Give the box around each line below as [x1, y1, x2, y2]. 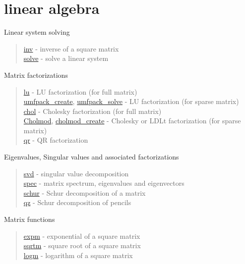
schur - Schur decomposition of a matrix [23, 187, 146, 198]
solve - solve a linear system [23, 53, 109, 63]
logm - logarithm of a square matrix [23, 250, 133, 260]
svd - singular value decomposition [23, 168, 129, 178]
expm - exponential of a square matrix [23, 230, 140, 241]
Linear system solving [4, 27, 70, 37]
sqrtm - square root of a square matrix [23, 240, 141, 251]
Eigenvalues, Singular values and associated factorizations [4, 152, 179, 162]
